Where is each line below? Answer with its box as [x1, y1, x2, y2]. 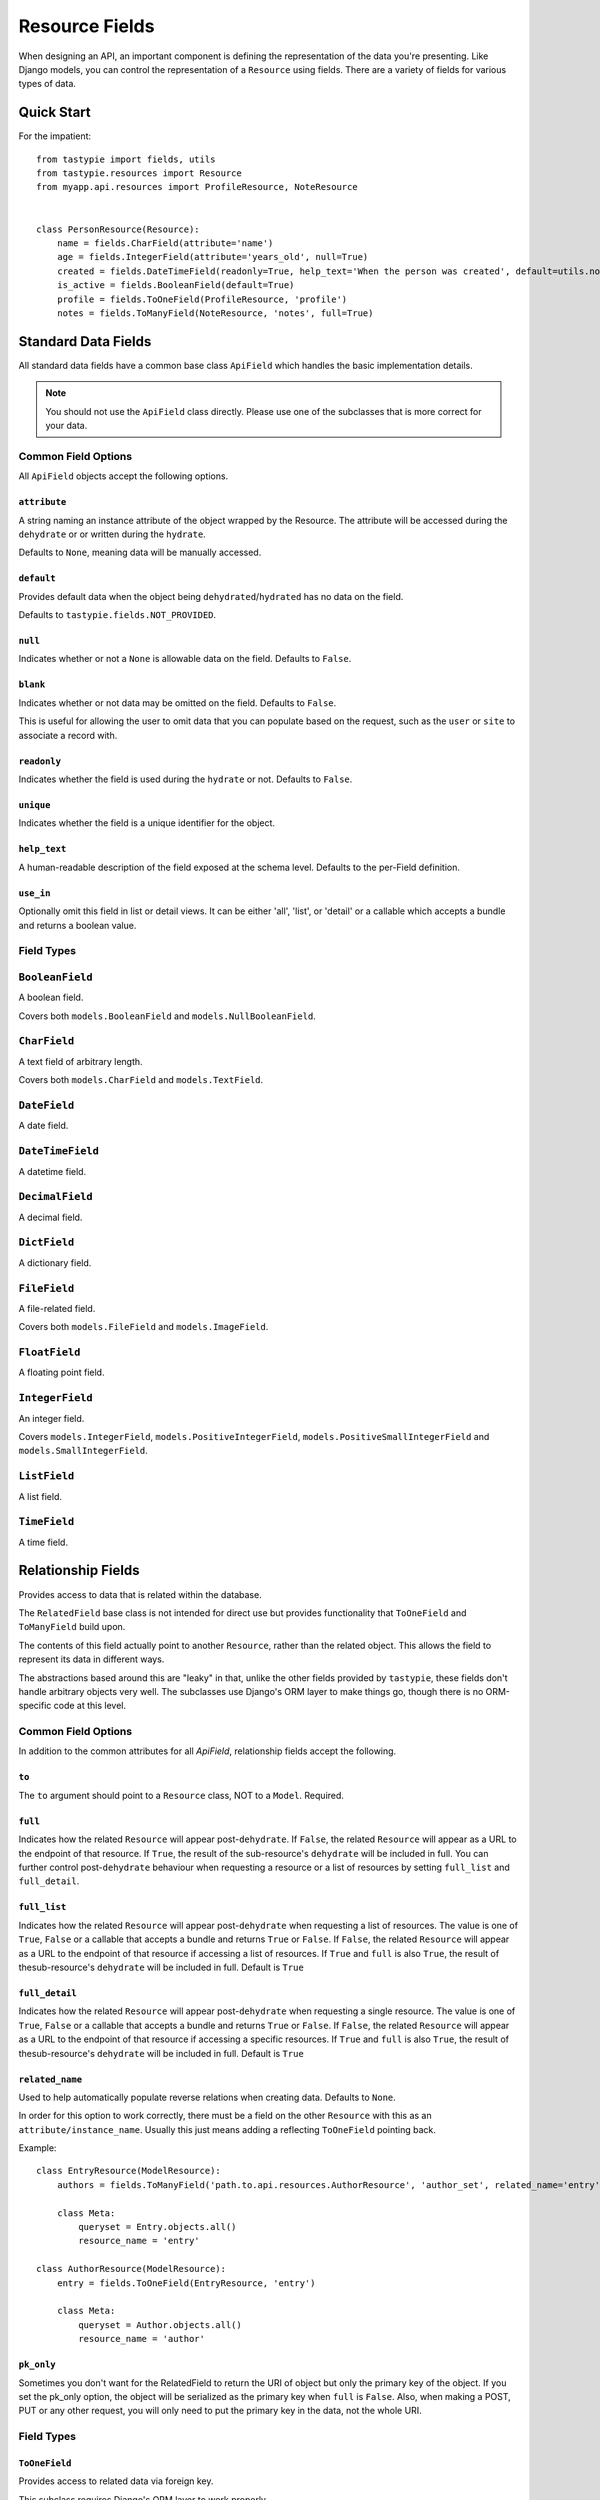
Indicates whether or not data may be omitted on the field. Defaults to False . [18, 696, 337, 709]
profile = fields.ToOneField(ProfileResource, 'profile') [56, 293, 348, 305]
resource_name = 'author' [78, 2333, 205, 2345]
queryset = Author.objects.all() [78, 2319, 242, 2330]
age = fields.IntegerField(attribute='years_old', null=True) [56, 251, 369, 263]
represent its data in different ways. [18, 1653, 165, 1665]
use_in [18, 887, 51, 899]
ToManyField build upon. [18, 1621, 126, 1633]
